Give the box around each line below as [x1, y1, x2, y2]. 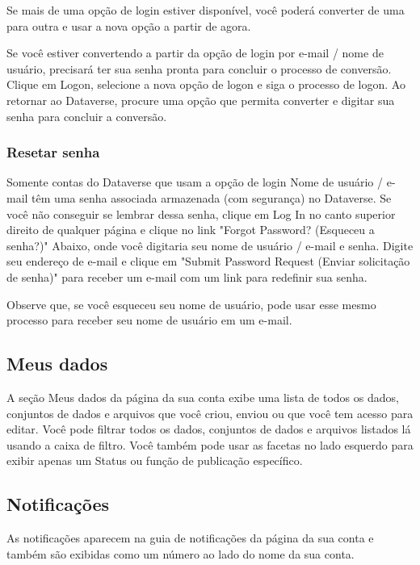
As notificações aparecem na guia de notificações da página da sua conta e [6, 529, 374, 546]
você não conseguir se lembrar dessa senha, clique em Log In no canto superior [6, 205, 396, 222]
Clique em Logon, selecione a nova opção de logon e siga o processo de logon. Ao [6, 76, 405, 93]
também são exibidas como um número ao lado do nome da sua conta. [6, 545, 355, 562]
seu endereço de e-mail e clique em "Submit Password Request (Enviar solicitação [6, 253, 410, 270]
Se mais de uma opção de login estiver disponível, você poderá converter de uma [6, 2, 405, 18]
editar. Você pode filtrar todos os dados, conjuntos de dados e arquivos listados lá [6, 421, 411, 437]
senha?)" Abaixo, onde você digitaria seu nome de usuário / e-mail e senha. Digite [6, 236, 414, 253]
